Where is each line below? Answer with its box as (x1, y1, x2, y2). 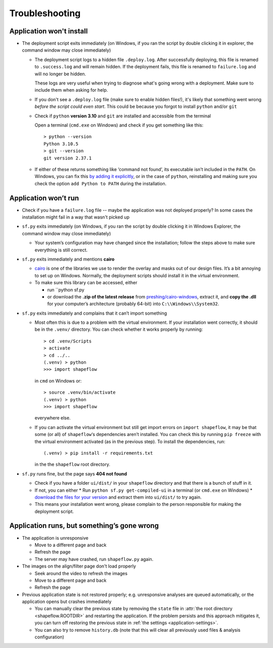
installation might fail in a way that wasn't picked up (22, 214, 130, 220)
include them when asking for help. (34, 87, 108, 93)
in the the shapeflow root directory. (34, 461, 111, 467)
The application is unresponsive (22, 535, 88, 541)
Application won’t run (9, 194, 79, 202)
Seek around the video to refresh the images (34, 570, 128, 576)
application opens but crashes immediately (22, 598, 112, 604)
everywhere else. (34, 415, 71, 421)
